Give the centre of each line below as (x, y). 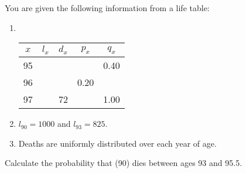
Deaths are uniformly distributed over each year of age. (117, 143)
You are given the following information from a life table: (107, 8)
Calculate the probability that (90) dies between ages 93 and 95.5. (124, 163)
